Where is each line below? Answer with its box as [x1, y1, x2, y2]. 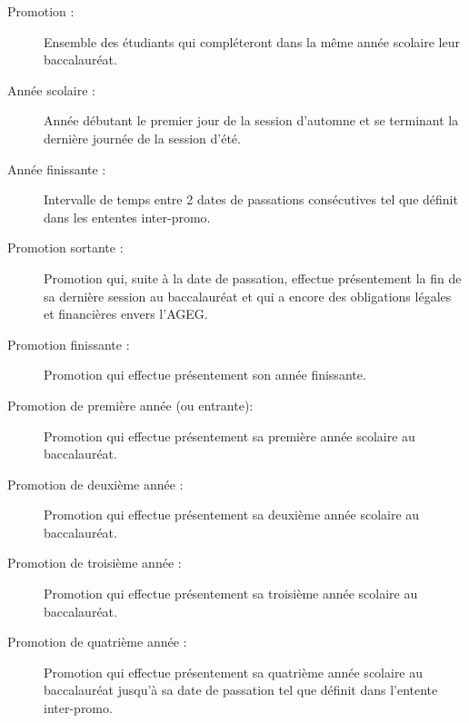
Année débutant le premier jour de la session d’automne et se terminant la [44, 111, 459, 130]
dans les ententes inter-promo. [44, 207, 211, 226]
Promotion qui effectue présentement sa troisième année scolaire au [44, 584, 418, 603]
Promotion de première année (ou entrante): [7, 395, 254, 414]
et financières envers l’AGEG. [44, 304, 208, 323]
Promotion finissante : [7, 334, 130, 353]
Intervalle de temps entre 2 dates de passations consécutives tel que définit [44, 190, 458, 209]
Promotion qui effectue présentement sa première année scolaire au [44, 426, 415, 445]
